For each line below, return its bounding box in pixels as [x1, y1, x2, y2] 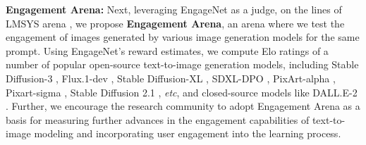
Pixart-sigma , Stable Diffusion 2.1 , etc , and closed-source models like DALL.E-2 [6, 84, 358, 99]
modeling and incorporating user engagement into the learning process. [34, 126, 341, 141]
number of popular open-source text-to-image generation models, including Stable [6, 57, 359, 72]
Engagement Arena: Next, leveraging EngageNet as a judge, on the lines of [6, 2, 342, 16]
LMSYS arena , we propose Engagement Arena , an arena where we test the [6, 15, 345, 30]
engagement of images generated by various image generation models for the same [6, 30, 360, 44]
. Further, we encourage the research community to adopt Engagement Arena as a [6, 99, 360, 113]
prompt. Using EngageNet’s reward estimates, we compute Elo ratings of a [6, 43, 329, 58]
